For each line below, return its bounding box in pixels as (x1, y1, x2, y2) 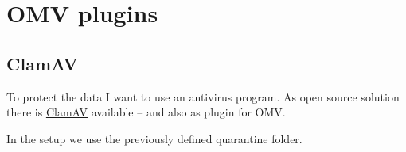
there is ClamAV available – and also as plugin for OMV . (6, 104, 286, 120)
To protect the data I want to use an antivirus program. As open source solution (6, 88, 400, 104)
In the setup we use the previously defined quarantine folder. (6, 130, 303, 146)
